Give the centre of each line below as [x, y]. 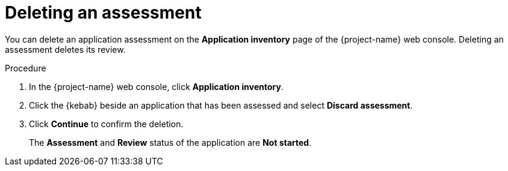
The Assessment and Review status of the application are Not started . [170, 142]
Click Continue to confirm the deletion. [106, 124]
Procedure [26, 68]
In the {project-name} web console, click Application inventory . [156, 86]
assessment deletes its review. [65, 49]
